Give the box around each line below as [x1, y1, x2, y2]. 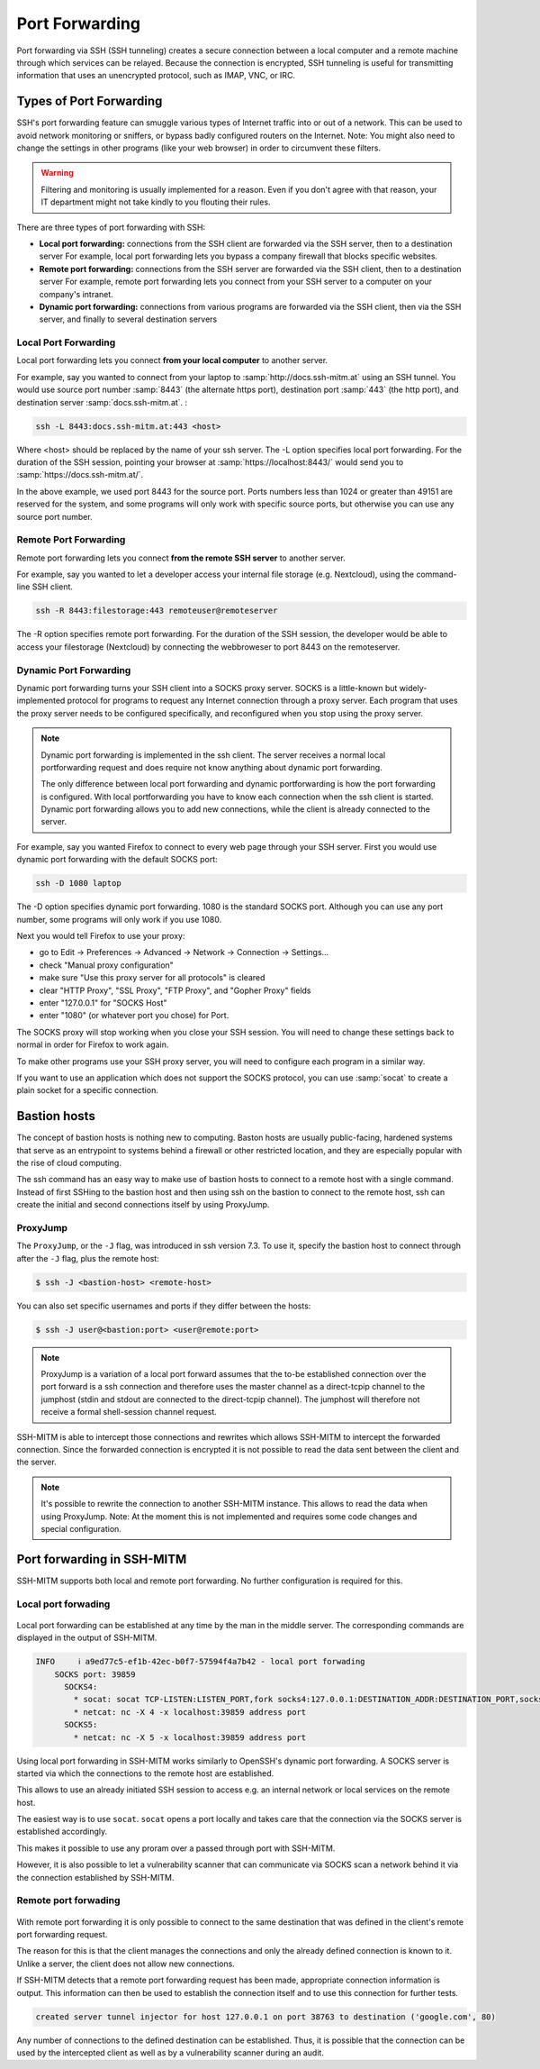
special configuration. [40, 1523, 121, 1534]
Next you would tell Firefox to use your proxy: [16, 931, 185, 942]
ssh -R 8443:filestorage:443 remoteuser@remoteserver [35, 606, 278, 616]
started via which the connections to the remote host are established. [16, 1767, 274, 1779]
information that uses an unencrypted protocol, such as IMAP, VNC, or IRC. [16, 70, 296, 81]
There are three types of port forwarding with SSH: [16, 222, 206, 232]
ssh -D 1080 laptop [35, 879, 121, 889]
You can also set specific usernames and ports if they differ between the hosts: [16, 1300, 311, 1311]
